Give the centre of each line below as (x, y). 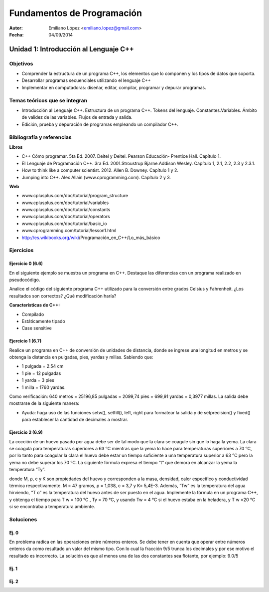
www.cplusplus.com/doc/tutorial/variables (65, 203)
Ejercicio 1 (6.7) (25, 341)
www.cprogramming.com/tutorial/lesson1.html (69, 231)
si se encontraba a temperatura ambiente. (52, 507)
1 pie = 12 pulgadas (41, 373)
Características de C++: (35, 305)
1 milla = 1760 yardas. (44, 387)
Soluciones (23, 519)
